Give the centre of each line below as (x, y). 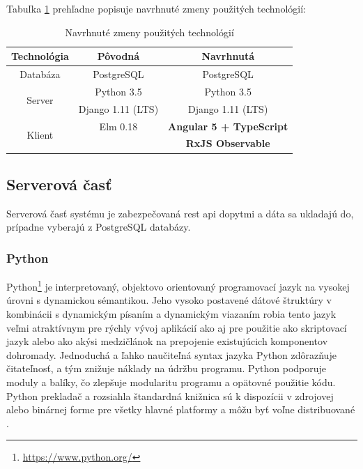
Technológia (40, 56)
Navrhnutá (228, 56)
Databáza (40, 74)
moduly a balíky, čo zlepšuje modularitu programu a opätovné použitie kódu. (171, 382)
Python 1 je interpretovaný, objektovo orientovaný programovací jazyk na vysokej (178, 285)
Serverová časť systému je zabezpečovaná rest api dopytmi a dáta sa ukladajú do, (180, 213)
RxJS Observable (228, 143)
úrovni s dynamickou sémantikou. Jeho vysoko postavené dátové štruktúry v (169, 300)
